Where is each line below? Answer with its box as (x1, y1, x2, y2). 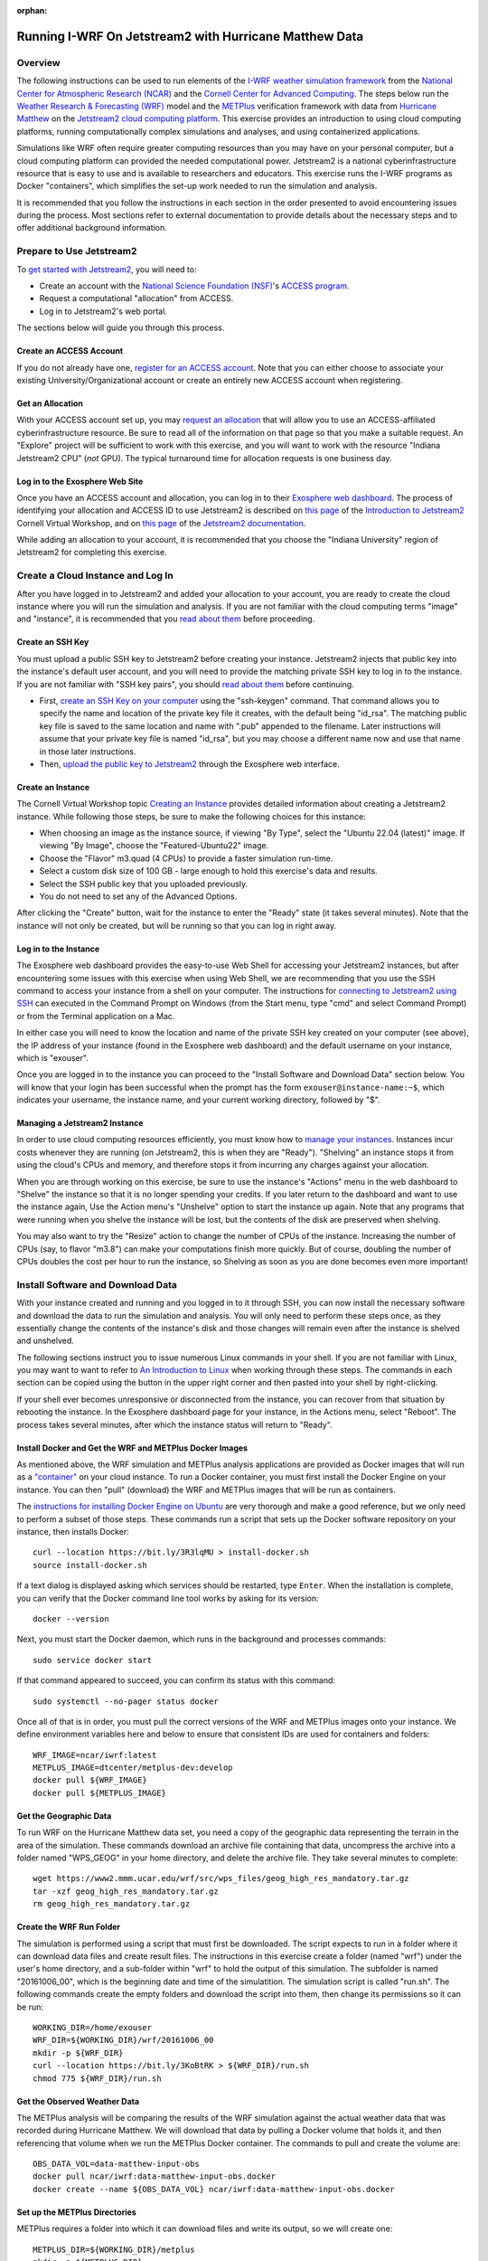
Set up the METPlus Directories (16, 2207, 137, 2218)
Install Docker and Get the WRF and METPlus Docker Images (16, 1443, 249, 1453)
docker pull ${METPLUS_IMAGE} (33, 1787, 167, 1798)
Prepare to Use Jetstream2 (16, 245, 137, 258)
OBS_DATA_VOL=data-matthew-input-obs (33, 2159, 201, 2170)
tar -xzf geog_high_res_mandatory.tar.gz (33, 1886, 219, 1897)
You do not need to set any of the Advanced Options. (39, 891, 238, 902)
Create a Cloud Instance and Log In (16, 570, 174, 582)
